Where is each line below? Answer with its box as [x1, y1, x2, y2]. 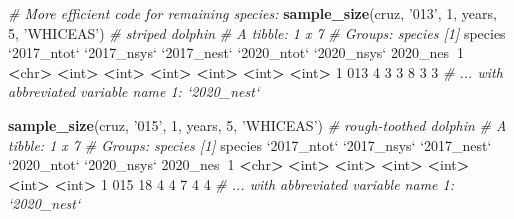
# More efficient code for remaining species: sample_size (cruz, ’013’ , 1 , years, [8, 3, 497, 23]
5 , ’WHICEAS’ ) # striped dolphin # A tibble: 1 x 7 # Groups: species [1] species [8, 22, 506, 43]
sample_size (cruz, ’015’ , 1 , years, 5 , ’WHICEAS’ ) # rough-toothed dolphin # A [8, 114, 507, 135]
